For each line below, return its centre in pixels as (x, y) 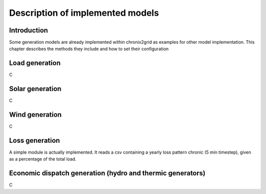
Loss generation (34, 140)
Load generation (35, 63)
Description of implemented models (84, 13)
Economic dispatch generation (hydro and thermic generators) (107, 173)
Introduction (29, 30)
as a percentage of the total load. (43, 159)
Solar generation (35, 89)
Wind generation (35, 115)
